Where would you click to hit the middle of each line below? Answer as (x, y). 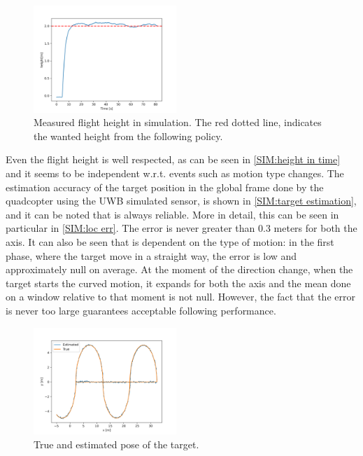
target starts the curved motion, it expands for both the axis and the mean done (178, 283)
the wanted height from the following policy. (128, 136)
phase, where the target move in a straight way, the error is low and (151, 255)
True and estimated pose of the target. (116, 444)
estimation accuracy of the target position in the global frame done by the (165, 187)
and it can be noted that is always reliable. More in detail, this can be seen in (172, 214)
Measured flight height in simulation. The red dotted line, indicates (178, 122)
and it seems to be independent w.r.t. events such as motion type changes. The (175, 173)
